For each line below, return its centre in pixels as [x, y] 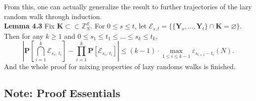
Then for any [24, 36]
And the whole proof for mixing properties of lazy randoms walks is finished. [120, 66]
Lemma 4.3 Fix [29, 26]
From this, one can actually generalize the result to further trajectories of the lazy [128, 6]
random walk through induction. [53, 16]
